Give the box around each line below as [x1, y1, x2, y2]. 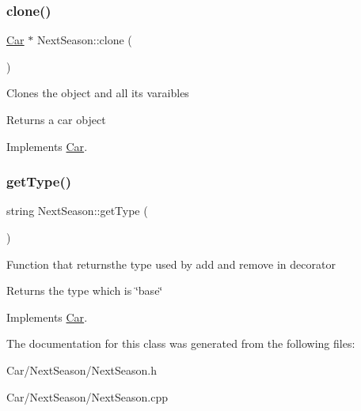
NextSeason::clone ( [36, 32, 132, 48]
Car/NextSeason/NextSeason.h [6, 361, 157, 378]
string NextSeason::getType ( [6, 202, 148, 219]
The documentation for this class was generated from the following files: [6, 335, 355, 352]
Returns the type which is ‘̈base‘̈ [6, 282, 163, 299]
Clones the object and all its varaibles [6, 85, 189, 101]
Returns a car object [6, 111, 106, 127]
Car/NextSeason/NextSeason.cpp [6, 388, 168, 405]
